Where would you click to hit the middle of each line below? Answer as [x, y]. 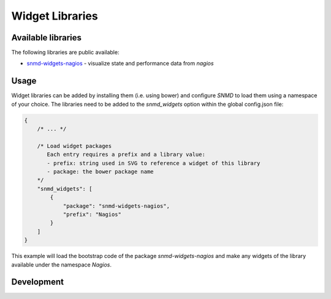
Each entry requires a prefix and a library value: [126, 155]
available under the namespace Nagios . [62, 264]
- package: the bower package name [100, 172]
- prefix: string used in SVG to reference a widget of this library [154, 163]
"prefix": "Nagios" [92, 215]
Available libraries [47, 38]
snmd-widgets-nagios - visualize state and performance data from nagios [120, 64]
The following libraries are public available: [65, 53]
